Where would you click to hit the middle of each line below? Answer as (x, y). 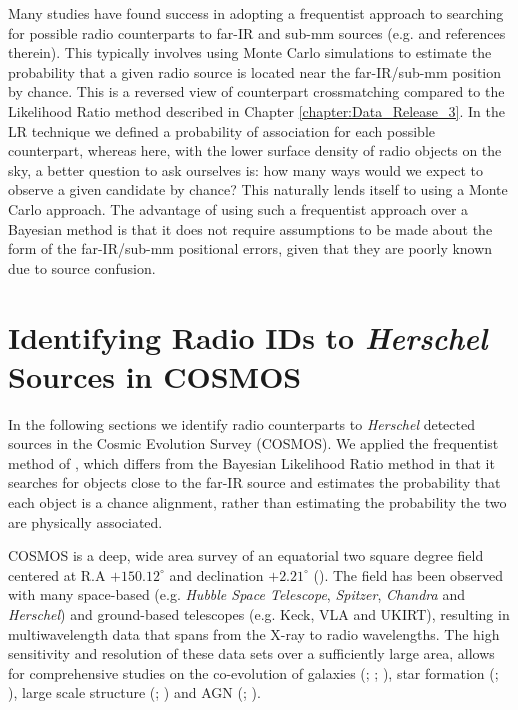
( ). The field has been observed (408, 574)
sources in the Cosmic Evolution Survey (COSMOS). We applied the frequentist (253, 443)
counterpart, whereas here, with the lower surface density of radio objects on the (255, 150)
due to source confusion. (82, 267)
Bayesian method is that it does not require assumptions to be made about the (250, 228)
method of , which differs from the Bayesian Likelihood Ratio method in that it (251, 462)
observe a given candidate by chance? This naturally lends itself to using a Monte (258, 189)
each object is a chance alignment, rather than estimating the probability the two (257, 502)
